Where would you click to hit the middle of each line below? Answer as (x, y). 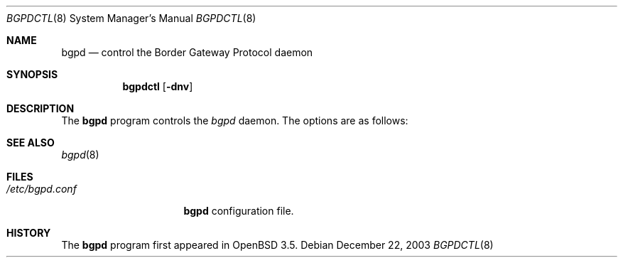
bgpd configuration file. (239, 211)
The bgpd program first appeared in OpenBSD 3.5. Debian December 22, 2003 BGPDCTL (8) (277, 245)
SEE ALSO (31, 143)
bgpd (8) (80, 155)
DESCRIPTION (40, 108)
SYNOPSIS (32, 74)
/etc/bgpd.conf (42, 189)
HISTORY (29, 233)
